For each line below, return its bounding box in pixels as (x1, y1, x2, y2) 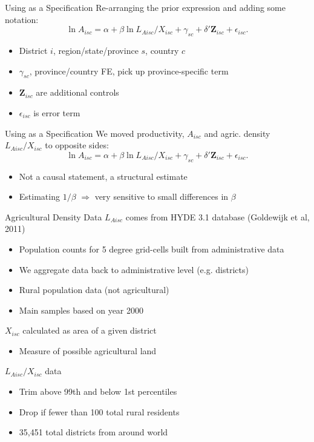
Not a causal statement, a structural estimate (19, 170, 188, 182)
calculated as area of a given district (22, 324, 157, 337)
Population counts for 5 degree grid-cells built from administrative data (19, 242, 284, 255)
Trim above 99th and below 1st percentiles (19, 385, 177, 398)
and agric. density (204, 127, 270, 139)
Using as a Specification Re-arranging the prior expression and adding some (5, 1, 286, 13)
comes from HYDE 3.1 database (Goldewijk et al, (125, 210, 310, 223)
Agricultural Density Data (5, 210, 102, 223)
